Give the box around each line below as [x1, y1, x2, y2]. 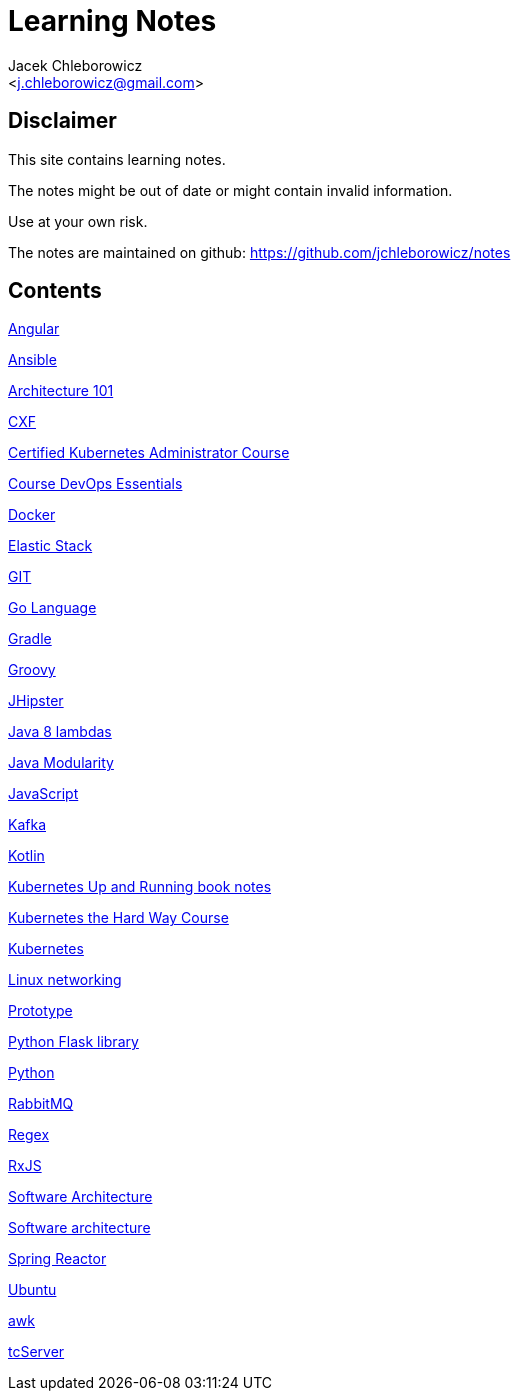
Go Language [8, 599, 97, 617]
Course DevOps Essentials [8, 475, 183, 493]
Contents [8, 278, 102, 304]
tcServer [8, 1343, 65, 1361]
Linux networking [8, 971, 122, 989]
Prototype [8, 1002, 73, 1020]
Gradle [8, 630, 52, 648]
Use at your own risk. [8, 212, 148, 230]
